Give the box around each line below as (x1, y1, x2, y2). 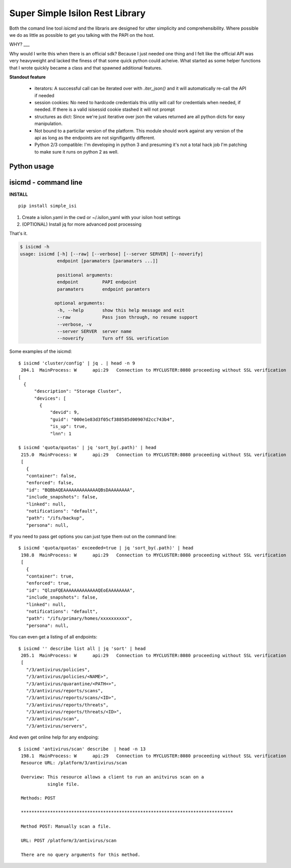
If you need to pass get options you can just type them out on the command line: (9, 534, 177, 540)
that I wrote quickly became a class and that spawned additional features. (9, 64, 163, 70)
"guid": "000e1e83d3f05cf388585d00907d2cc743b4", (50, 416, 175, 422)
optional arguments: (54, 300, 105, 306)
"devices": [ (34, 395, 66, 401)
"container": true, (26, 573, 75, 579)
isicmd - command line (9, 178, 83, 186)
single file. (47, 781, 80, 787)
